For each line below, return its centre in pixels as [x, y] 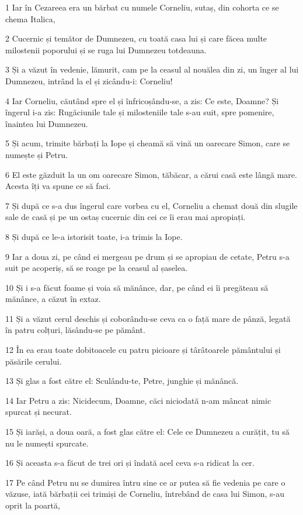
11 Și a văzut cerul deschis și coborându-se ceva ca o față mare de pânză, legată [148, 318]
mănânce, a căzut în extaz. [53, 299]
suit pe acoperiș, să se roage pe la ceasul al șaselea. [97, 268]
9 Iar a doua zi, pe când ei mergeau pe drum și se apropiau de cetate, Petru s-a [147, 256]
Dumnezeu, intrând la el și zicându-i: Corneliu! [89, 80]
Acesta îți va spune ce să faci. [58, 186]
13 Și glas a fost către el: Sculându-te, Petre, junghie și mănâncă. [122, 381]
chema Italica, [30, 18]
